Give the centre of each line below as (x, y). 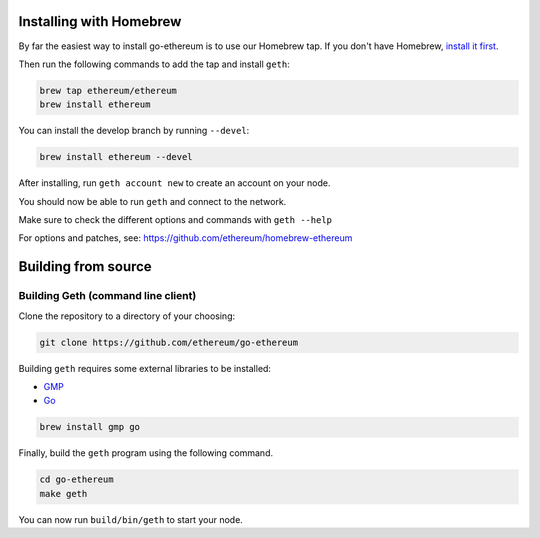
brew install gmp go (89, 427)
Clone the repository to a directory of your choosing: (127, 316)
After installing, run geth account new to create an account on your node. (174, 183)
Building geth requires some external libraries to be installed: (145, 368)
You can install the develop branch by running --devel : (134, 131)
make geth (63, 493)
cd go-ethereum (76, 479)
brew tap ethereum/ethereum (108, 90)
